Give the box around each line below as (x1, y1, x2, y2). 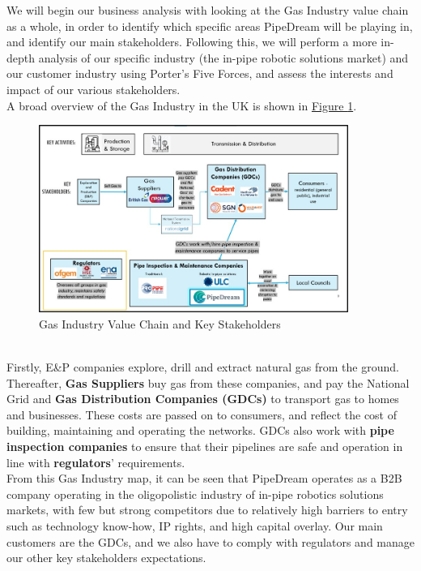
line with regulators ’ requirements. (6, 453, 185, 470)
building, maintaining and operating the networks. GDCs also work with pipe (6, 422, 394, 439)
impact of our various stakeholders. (6, 80, 181, 97)
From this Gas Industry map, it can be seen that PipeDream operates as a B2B (6, 470, 402, 487)
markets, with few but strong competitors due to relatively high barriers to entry (6, 501, 408, 518)
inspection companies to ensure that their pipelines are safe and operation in (6, 437, 403, 454)
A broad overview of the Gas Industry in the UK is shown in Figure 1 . (6, 97, 357, 114)
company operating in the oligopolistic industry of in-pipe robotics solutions (6, 485, 384, 502)
